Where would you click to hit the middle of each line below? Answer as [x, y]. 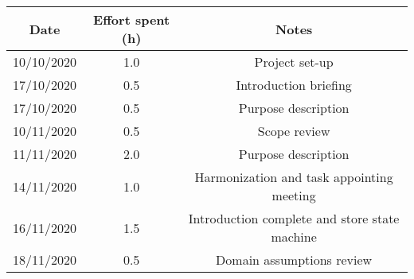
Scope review [294, 131]
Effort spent [132, 19]
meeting [294, 195]
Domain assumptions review [294, 260]
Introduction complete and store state [294, 218]
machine [294, 236]
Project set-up [294, 62]
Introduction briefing [294, 85]
